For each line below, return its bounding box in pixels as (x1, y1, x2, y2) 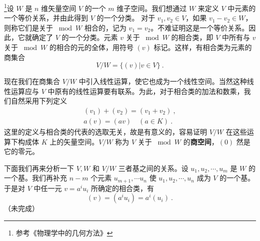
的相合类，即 (171, 32, 213, 42)
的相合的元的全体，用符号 (49, 42, 133, 52)
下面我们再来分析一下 (4, 162, 74, 173)
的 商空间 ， (183, 136, 218, 146)
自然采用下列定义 (10, 95, 67, 106)
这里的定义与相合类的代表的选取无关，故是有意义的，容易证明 (4, 126, 207, 137)
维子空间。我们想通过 (116, 2, 187, 13)
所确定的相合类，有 (91, 182, 154, 193)
